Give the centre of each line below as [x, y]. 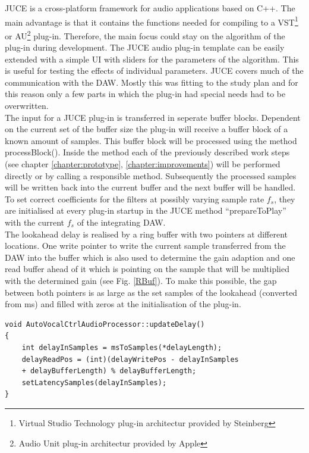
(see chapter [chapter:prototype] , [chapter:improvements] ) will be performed [143, 164]
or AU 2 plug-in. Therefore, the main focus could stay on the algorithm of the [145, 35]
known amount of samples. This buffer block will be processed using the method [151, 140]
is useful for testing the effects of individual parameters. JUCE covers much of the [154, 71]
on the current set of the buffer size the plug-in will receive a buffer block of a [146, 129]
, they [285, 199]
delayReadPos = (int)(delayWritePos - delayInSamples [130, 359]
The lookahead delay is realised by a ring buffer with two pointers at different [146, 234]
